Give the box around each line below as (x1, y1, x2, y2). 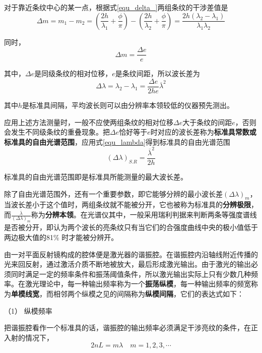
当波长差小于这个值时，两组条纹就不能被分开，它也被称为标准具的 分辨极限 (4, 199, 251, 210)
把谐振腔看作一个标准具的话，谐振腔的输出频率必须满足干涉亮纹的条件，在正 (4, 322, 258, 333)
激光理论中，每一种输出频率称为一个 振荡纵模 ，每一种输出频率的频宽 (25, 278, 251, 289)
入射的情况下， (4, 332, 53, 342)
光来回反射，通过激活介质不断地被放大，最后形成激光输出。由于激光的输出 (4, 259, 251, 269)
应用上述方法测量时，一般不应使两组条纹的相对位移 (4, 116, 173, 127)
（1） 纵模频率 (4, 305, 52, 316)
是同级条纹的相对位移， (34, 68, 112, 79)
